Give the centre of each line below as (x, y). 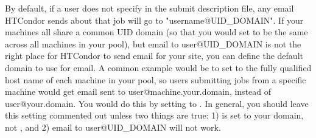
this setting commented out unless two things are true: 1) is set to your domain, (154, 115)
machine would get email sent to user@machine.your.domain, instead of (138, 91)
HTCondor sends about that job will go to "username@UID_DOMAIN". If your (154, 20)
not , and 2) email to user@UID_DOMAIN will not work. (113, 127)
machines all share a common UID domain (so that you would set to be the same (156, 32)
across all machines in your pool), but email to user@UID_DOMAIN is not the (153, 43)
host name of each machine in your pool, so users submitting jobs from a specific (156, 79)
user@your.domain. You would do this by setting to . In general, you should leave (157, 103)
